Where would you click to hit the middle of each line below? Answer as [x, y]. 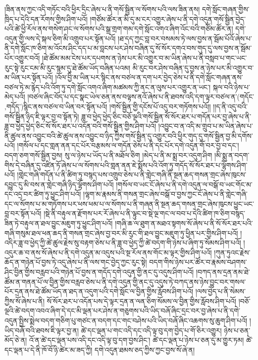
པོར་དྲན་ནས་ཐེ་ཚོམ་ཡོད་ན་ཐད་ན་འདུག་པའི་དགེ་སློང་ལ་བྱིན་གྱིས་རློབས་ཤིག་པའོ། [99, 291]
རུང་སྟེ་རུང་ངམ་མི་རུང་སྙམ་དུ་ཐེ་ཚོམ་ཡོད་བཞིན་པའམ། [68, 67]
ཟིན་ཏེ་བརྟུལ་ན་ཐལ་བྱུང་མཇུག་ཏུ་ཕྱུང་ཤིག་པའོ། [59, 223]
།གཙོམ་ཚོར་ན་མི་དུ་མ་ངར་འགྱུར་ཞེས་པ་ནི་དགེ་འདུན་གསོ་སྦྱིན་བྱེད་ [168, 19]
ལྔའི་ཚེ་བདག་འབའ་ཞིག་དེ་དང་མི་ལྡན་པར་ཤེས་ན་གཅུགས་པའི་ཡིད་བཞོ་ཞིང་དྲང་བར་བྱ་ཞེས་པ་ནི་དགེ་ [123, 311]
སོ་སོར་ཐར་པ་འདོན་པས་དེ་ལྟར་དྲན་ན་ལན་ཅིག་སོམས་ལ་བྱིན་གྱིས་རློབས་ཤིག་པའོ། [142, 301]
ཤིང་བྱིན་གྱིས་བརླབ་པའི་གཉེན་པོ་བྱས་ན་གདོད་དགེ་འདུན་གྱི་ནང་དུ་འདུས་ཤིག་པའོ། [99, 272]
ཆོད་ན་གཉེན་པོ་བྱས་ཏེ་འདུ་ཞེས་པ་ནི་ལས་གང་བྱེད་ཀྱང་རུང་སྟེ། [76, 262]
